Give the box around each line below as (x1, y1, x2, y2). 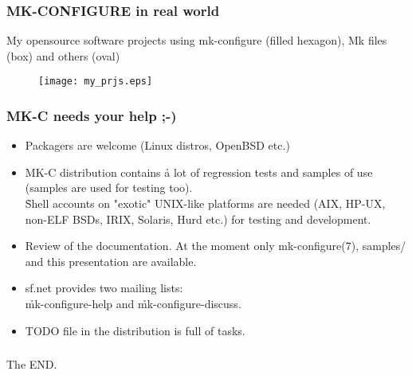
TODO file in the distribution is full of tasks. (25, 322, 245, 338)
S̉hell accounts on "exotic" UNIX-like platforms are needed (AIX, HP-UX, (25, 195, 386, 212)
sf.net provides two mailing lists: (25, 279, 183, 296)
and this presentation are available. (25, 252, 197, 269)
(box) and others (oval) (6, 47, 120, 64)
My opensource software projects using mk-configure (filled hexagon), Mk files (6, 32, 387, 49)
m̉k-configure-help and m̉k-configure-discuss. (25, 295, 241, 312)
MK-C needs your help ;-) (6, 105, 177, 125)
